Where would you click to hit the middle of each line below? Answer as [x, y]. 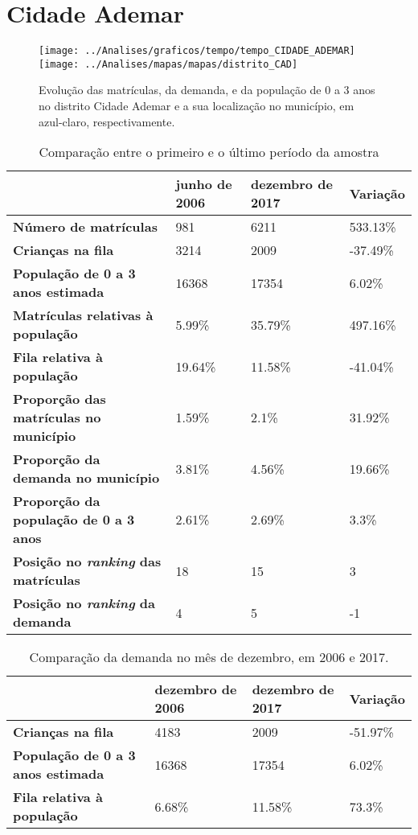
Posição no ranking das [87, 561]
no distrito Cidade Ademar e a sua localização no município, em [197, 106]
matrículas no [57, 417]
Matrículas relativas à [83, 315]
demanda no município [86, 478]
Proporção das [59, 399]
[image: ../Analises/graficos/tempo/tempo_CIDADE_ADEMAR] [197, 51]
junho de [204, 184]
